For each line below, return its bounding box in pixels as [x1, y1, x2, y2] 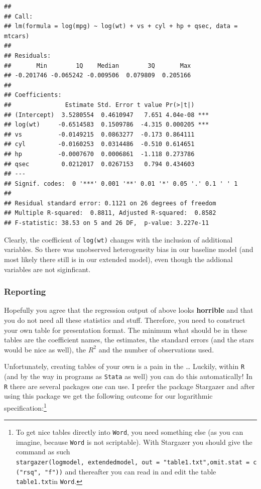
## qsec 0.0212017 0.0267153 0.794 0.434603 [4, 160, 195, 168]
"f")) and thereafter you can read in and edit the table [45, 466, 216, 476]
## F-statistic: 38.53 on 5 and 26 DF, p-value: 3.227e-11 [4, 219, 209, 227]
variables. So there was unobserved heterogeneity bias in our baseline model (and [4, 244, 253, 255]
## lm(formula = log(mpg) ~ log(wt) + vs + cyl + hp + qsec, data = [4, 23, 238, 30]
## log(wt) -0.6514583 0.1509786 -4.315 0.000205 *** [4, 121, 209, 129]
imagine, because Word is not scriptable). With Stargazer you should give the [16, 436, 252, 447]
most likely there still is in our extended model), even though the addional [4, 254, 233, 264]
